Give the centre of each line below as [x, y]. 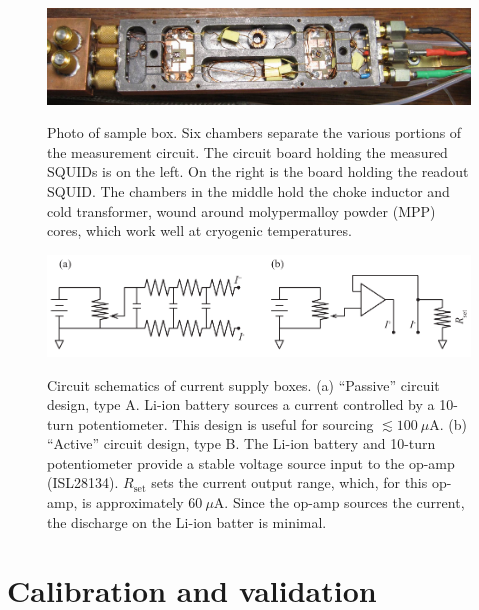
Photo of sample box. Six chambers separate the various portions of [254, 132]
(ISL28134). [83, 482]
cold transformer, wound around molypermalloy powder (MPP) [241, 210]
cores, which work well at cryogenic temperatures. [199, 230]
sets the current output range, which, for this [289, 482]
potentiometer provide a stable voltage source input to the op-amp [251, 462]
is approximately [132, 502]
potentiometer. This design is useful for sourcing [226, 423]
